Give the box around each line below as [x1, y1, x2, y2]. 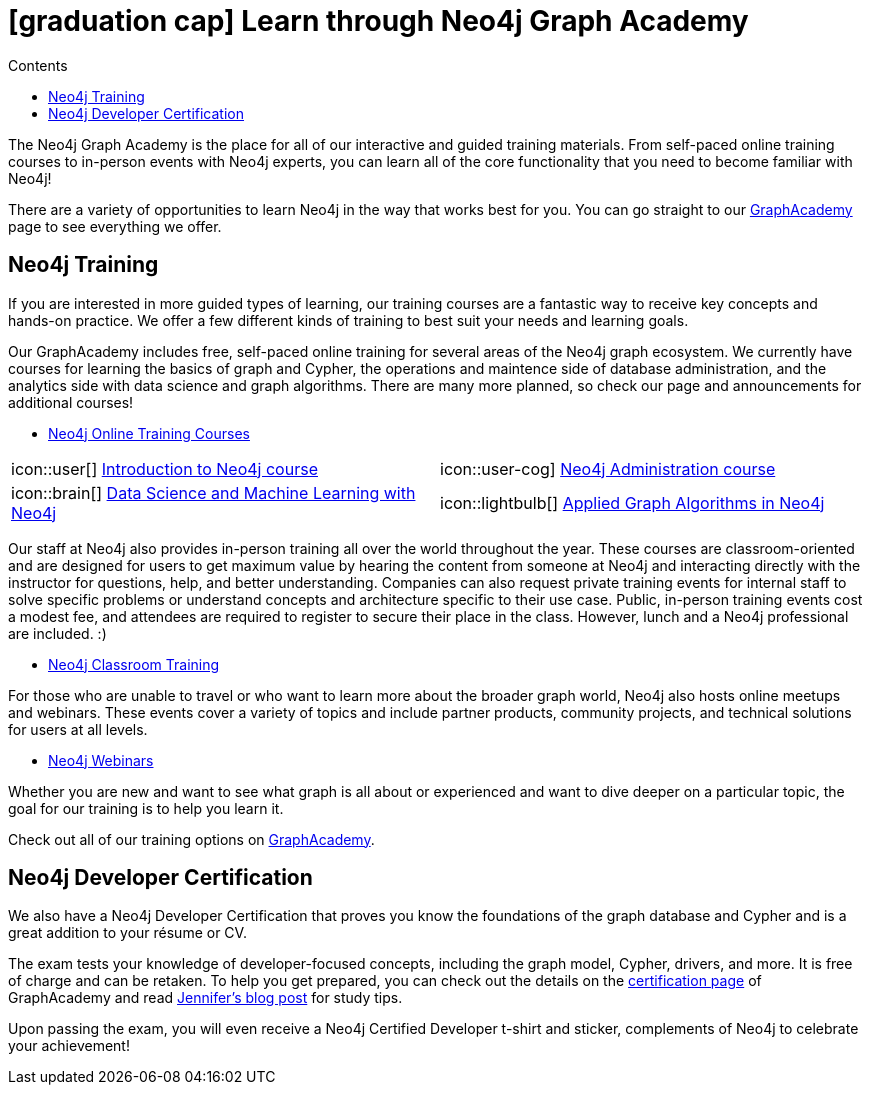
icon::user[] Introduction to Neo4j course [11, 458, 318, 479]
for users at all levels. [8, 720, 148, 738]
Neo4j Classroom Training [48, 655, 220, 673]
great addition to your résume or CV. [8, 924, 247, 942]
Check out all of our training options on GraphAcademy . [8, 830, 375, 848]
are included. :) [8, 624, 107, 642]
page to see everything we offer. [8, 217, 222, 235]
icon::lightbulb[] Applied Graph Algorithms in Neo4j [440, 492, 825, 513]
